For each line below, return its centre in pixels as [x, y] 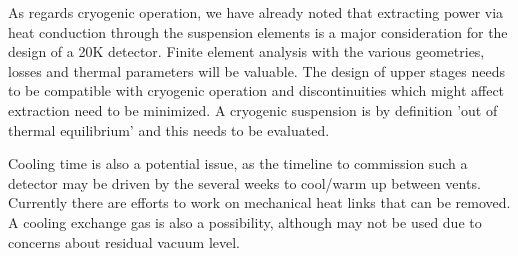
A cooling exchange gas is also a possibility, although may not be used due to [245, 221]
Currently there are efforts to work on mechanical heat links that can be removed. [259, 202]
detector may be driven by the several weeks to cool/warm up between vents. [244, 182]
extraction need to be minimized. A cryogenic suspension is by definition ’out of [253, 109]
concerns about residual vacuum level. [124, 241]
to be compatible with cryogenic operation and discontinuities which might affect [256, 90]
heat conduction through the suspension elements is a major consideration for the [258, 31]
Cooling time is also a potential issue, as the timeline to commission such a [238, 163]
